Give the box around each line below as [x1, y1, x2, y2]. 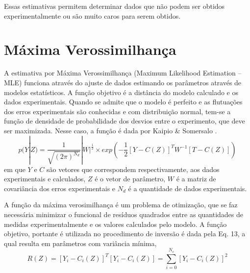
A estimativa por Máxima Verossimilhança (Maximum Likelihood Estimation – [4, 68, 242, 78]
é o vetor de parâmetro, [95, 174, 166, 184]
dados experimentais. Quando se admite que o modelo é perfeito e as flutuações [4, 97, 243, 107]
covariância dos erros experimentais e [4, 183, 116, 193]
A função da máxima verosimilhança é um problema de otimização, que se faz [4, 199, 238, 210]
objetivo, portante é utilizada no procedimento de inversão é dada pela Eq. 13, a [4, 228, 246, 239]
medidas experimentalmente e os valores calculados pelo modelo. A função [4, 219, 227, 229]
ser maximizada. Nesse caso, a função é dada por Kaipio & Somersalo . [4, 125, 217, 135]
